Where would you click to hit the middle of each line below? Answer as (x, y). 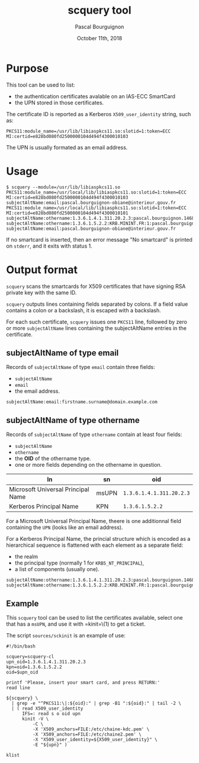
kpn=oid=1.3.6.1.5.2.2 (34, 667)
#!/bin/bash (21, 646)
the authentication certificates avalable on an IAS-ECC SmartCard (95, 96)
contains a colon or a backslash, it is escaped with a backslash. (84, 310)
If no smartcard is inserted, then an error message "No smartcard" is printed (99, 239)
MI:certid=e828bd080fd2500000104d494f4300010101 (67, 213)
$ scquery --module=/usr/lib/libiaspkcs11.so (63, 187)
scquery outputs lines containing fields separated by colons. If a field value (97, 304)
